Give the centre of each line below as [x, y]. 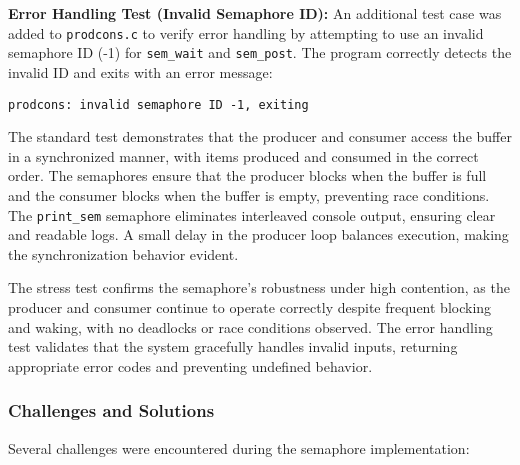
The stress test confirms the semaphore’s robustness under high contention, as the [259, 287]
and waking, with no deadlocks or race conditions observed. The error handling [250, 326]
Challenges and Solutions [111, 410]
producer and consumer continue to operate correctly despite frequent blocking [250, 306]
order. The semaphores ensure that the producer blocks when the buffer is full [247, 175]
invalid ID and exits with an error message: [140, 71]
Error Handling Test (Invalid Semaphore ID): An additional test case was [255, 13]
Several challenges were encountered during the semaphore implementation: [239, 447]
